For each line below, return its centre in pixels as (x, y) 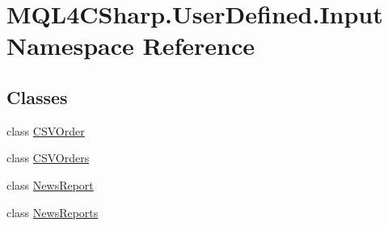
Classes (37, 96)
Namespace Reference (131, 46)
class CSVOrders (48, 158)
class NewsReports (53, 212)
